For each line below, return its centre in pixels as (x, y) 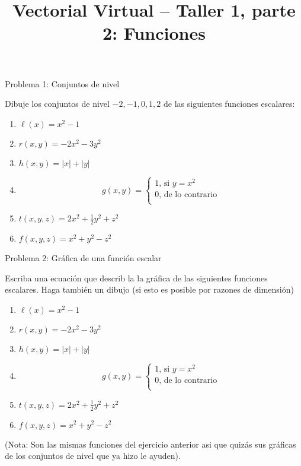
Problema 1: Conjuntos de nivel (62, 83)
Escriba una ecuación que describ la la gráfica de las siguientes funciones (136, 278)
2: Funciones (154, 33)
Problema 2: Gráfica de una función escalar (83, 258)
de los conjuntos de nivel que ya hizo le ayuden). (93, 456)
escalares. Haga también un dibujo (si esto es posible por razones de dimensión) (149, 289)
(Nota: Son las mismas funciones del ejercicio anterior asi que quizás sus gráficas (150, 444)
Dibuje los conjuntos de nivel (57, 104)
